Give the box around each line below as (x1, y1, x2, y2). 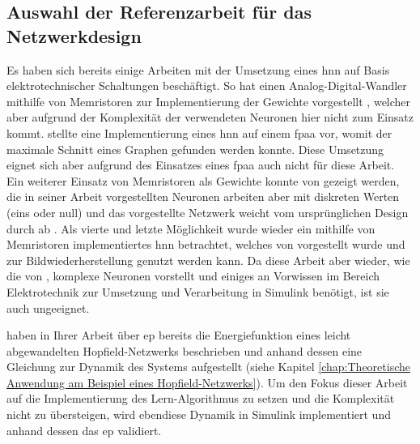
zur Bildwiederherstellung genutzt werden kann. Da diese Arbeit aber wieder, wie (6, 251, 410, 268)
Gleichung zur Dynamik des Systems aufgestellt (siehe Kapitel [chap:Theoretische (6, 358, 410, 375)
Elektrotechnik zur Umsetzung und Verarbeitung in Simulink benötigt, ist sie (6, 283, 389, 300)
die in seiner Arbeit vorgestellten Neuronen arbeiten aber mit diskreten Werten (6, 188, 400, 205)
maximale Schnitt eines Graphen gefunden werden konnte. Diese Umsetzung (6, 140, 384, 157)
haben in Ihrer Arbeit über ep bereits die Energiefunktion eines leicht (6, 327, 351, 344)
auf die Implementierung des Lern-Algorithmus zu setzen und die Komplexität (6, 390, 395, 407)
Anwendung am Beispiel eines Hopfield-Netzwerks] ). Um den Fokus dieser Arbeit (6, 374, 408, 391)
